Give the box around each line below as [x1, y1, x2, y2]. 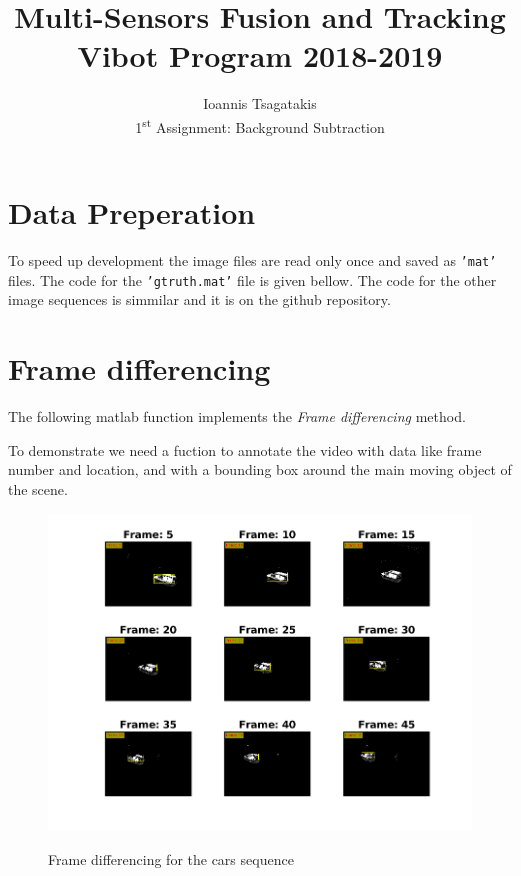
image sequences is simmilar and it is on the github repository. [8, 289, 391, 310]
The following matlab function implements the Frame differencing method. [8, 406, 466, 427]
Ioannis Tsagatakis [203, 93, 317, 114]
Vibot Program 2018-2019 [77, 35, 443, 76]
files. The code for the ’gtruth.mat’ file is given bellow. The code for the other [8, 269, 497, 290]
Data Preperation [8, 192, 256, 233]
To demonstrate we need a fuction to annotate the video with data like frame [8, 439, 482, 460]
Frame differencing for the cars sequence [48, 848, 294, 869]
